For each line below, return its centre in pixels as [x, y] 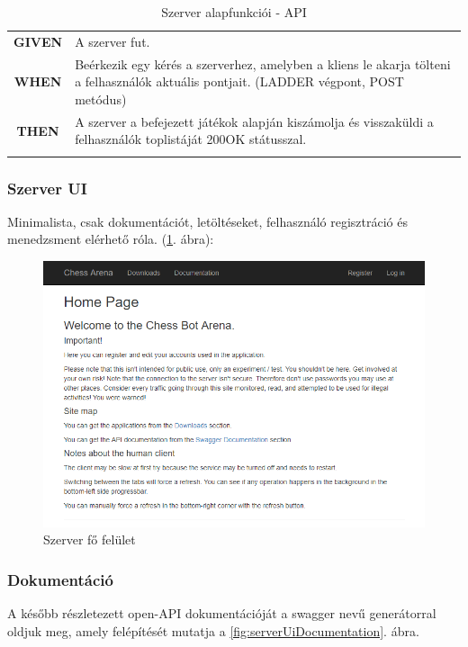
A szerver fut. [112, 41]
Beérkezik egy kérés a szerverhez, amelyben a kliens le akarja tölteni [263, 63]
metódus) [101, 99]
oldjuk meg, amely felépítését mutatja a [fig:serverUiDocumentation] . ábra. [213, 630]
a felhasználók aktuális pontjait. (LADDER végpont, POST [239, 81]
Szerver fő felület [90, 539]
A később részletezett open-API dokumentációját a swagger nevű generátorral [222, 613]
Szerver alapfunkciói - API [234, 12]
